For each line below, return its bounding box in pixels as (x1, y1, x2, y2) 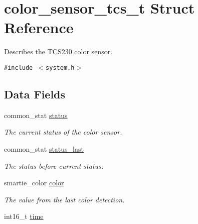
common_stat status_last (4, 143, 84, 154)
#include (4, 64, 33, 71)
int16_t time (4, 211, 44, 221)
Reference (4, 17, 74, 38)
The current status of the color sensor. (4, 127, 122, 137)
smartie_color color (4, 177, 64, 188)
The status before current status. (4, 160, 104, 171)
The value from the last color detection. (4, 194, 125, 204)
